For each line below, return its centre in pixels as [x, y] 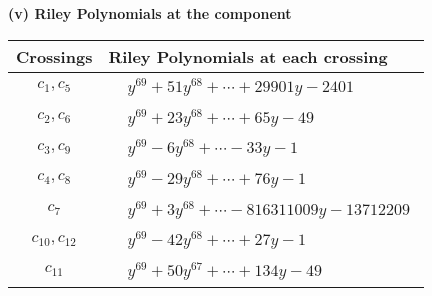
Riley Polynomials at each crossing [248, 56]
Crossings [54, 56]
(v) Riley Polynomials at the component [150, 13]
